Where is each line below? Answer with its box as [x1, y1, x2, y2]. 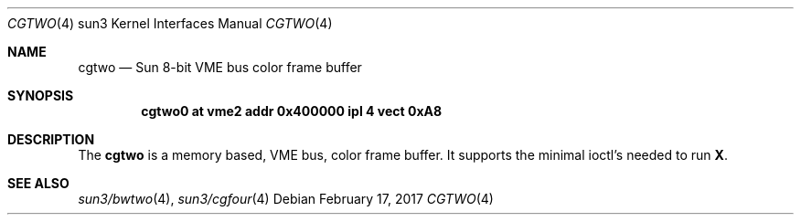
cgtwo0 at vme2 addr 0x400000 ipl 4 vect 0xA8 [141, 103, 443, 119]
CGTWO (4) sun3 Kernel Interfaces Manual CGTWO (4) [7, 16, 333, 31]
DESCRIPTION [7, 132, 95, 147]
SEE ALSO [7, 175, 69, 191]
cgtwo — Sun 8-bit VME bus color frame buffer [78, 59, 362, 75]
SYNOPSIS [7, 88, 74, 103]
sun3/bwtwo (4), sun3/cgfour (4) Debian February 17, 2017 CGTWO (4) [78, 191, 494, 206]
